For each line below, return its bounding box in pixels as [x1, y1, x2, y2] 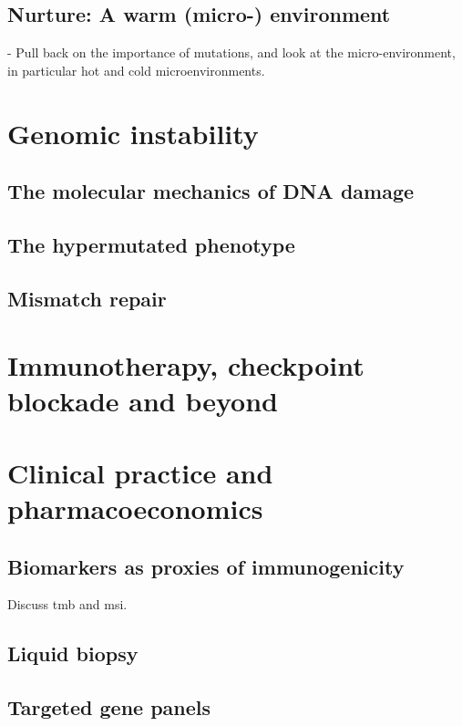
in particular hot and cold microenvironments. [7, 60, 265, 79]
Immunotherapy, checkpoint [7, 347, 364, 384]
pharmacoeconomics [7, 490, 263, 527]
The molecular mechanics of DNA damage [7, 177, 415, 205]
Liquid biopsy [7, 639, 139, 668]
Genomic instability [7, 114, 259, 151]
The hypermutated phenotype [7, 230, 295, 258]
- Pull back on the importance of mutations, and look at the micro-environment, [7, 43, 456, 62]
